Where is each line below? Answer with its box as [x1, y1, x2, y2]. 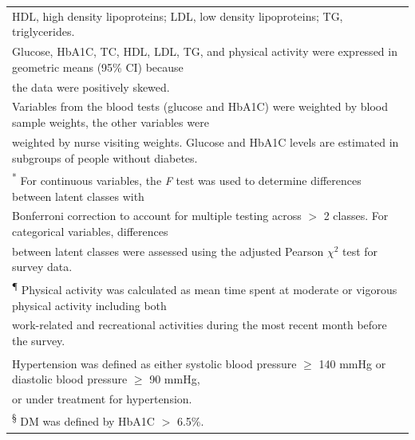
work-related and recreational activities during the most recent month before [12, 316, 387, 333]
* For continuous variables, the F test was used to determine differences [12, 170, 362, 188]
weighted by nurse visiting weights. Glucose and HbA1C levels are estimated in [12, 133, 399, 150]
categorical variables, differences [12, 223, 168, 240]
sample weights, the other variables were [12, 114, 209, 131]
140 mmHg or [318, 355, 386, 371]
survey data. [12, 258, 73, 275]
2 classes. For [323, 207, 389, 224]
